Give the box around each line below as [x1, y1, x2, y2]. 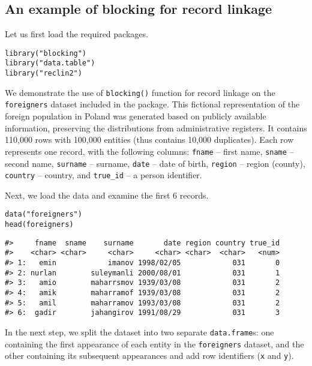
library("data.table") [5, 59, 95, 68]
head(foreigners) [5, 220, 74, 229]
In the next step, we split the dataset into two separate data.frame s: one [5, 325, 274, 338]
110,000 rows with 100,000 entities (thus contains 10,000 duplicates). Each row [5, 133, 294, 146]
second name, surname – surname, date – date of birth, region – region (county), [5, 157, 305, 169]
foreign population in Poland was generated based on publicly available [5, 110, 266, 122]
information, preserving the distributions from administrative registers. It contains [5, 121, 307, 134]
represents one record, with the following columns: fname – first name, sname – [5, 145, 294, 157]
